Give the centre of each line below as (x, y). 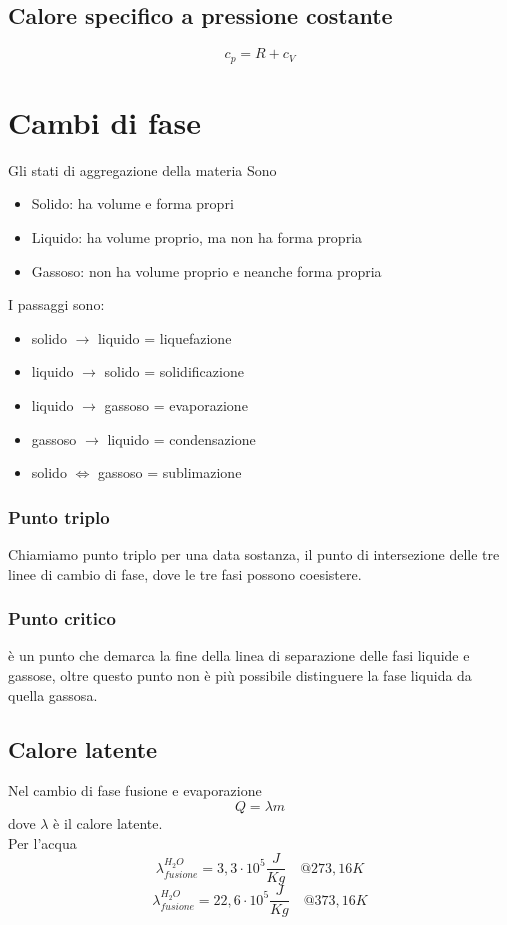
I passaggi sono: (56, 304)
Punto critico (62, 618)
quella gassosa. (53, 694)
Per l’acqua (42, 842)
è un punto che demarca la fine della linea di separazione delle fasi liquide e (239, 655)
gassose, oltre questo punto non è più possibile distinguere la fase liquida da (240, 674)
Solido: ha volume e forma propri (132, 203)
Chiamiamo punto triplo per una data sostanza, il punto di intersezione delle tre (254, 553)
